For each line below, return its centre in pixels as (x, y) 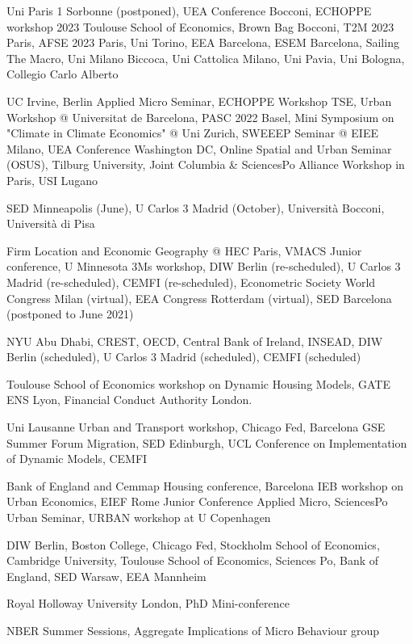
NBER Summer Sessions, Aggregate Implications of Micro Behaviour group (193, 630)
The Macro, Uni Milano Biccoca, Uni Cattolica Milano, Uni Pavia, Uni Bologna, (206, 58)
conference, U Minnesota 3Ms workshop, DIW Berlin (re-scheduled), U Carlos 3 (204, 266)
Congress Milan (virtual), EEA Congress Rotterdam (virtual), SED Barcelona (199, 298)
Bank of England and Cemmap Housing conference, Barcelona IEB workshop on (205, 485)
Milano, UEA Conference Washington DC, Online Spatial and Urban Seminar (199, 148)
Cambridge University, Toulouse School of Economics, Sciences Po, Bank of (193, 560)
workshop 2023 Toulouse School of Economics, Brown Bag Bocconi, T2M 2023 (200, 26)
